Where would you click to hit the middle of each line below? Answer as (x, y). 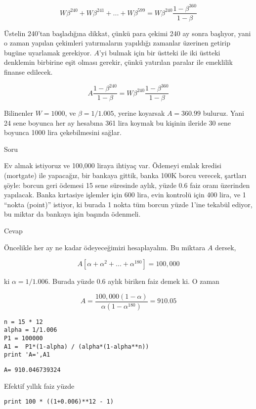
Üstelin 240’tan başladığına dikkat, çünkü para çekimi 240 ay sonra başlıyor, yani (128, 33)
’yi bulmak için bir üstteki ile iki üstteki (160, 52)
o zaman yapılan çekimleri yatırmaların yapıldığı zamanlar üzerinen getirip (117, 43)
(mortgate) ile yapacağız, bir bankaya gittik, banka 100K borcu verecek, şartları (125, 175)
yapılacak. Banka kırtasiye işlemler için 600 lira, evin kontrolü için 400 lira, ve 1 (125, 195)
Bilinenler (19, 113)
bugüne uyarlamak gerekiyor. (48, 52)
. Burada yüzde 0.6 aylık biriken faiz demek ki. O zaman (134, 281)
